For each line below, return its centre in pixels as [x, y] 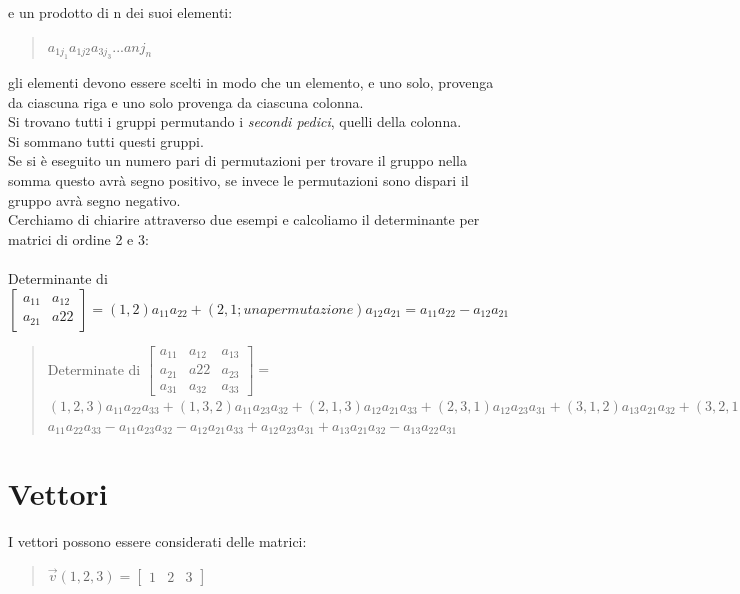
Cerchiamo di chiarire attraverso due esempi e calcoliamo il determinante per [244, 219]
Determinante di [58, 277]
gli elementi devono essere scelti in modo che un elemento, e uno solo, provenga [251, 82]
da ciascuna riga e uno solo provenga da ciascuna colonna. [186, 101]
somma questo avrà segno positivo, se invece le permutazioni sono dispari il [238, 179]
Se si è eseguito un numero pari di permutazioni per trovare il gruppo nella [237, 160]
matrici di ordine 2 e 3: [78, 238]
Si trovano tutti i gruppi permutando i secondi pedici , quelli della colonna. [235, 121]
